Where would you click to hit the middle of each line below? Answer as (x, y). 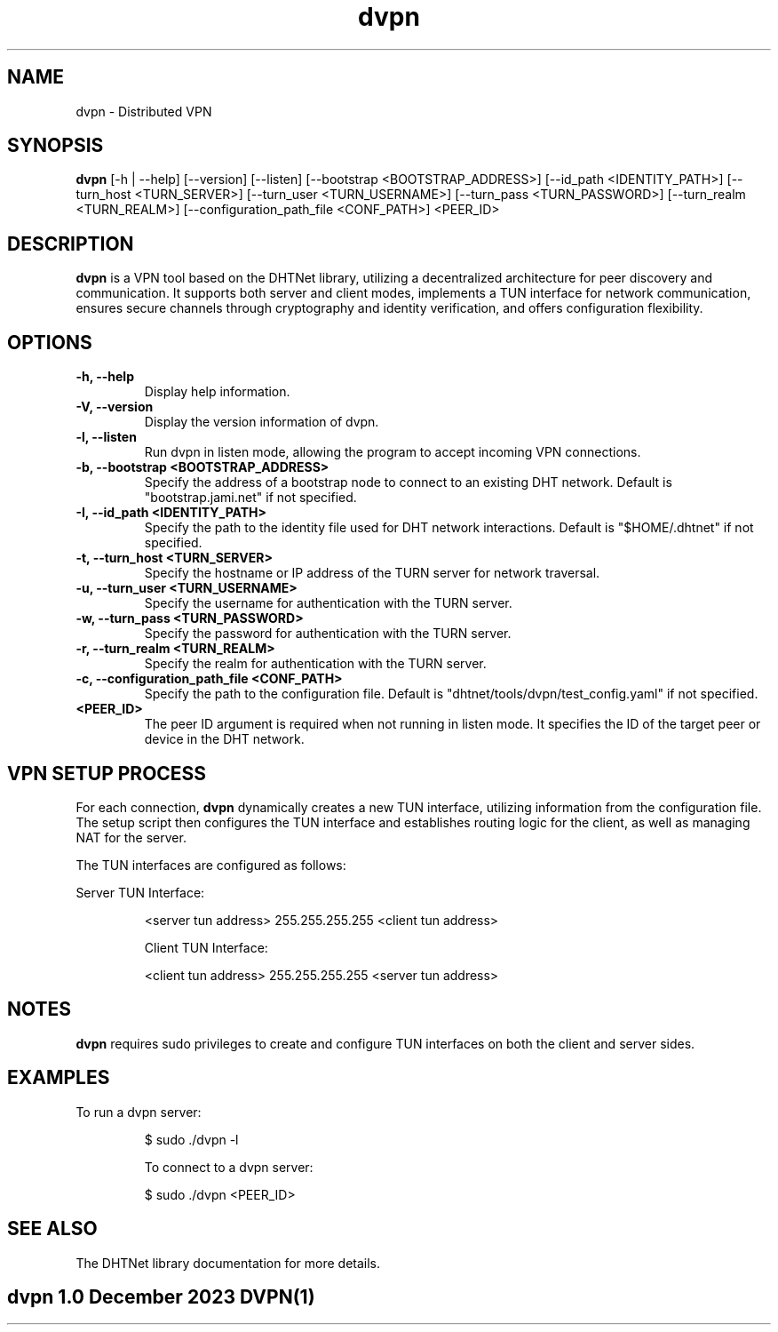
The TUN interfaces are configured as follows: (211, 865)
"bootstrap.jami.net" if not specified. (250, 498)
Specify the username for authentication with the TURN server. (328, 603)
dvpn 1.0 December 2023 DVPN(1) (161, 1296)
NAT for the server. (131, 837)
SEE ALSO (52, 1229)
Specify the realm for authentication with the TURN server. (315, 664)
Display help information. (217, 392)
